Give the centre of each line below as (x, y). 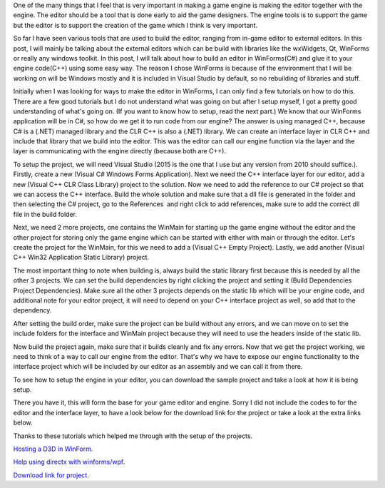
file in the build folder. (45, 214)
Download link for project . (51, 475)
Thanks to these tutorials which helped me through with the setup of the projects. (133, 436)
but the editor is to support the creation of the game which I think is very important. (135, 25)
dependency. (32, 310)
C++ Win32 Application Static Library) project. (81, 258)
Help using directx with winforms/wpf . (69, 462)
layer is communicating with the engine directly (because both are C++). (119, 151)
